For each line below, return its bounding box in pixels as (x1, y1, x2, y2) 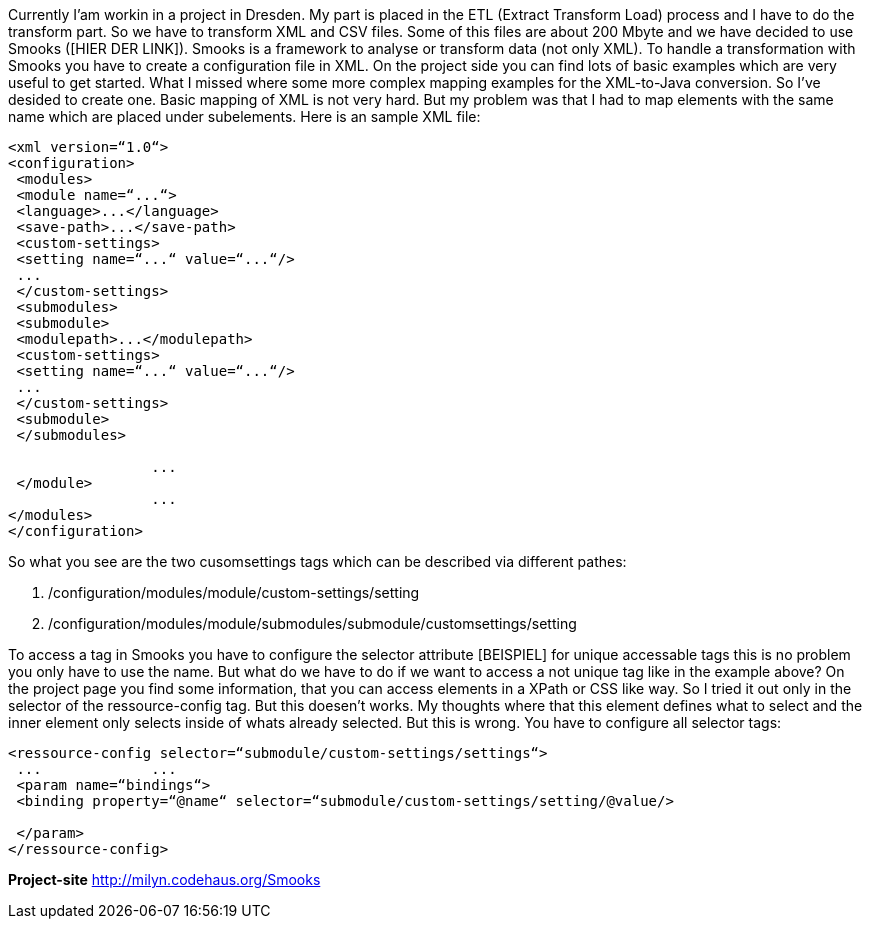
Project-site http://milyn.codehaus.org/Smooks (8, 871, 321, 888)
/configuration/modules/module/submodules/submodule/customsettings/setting (48, 615, 577, 632)
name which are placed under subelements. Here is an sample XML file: (8, 108, 481, 125)
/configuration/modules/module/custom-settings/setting (48, 584, 420, 601)
